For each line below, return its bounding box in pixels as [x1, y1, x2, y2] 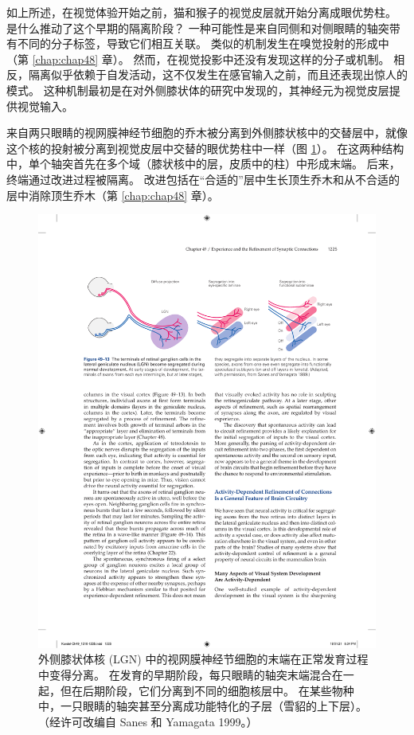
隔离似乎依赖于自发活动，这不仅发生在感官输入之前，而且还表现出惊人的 [28, 66, 408, 83]
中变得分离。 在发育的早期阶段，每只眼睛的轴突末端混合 [38, 667, 332, 683]
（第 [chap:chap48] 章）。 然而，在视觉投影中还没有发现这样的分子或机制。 [6, 50, 390, 67]
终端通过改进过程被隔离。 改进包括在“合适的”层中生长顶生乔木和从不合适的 [6, 170, 400, 187]
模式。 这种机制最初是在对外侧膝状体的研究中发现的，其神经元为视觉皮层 [6, 81, 389, 98]
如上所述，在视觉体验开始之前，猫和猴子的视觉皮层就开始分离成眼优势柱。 [6, 4, 396, 20]
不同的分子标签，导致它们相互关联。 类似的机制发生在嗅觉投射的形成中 [17, 35, 389, 52]
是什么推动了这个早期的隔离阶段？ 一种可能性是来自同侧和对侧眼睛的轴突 [6, 19, 389, 36]
